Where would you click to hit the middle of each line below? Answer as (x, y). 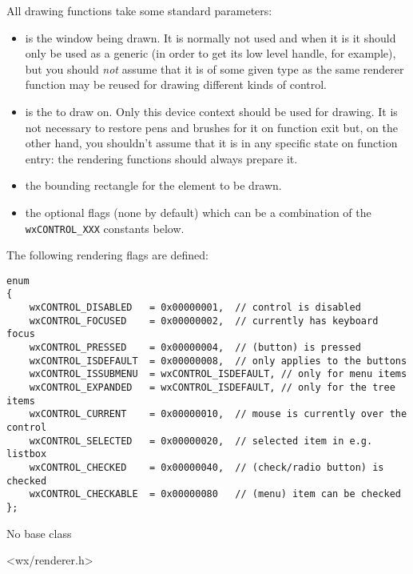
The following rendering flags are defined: (107, 255)
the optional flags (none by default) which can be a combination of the (198, 212)
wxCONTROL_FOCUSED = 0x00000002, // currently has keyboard (204, 321)
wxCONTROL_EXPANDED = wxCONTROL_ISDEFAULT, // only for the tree (212, 388)
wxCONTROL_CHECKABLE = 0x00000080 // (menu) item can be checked (215, 494)
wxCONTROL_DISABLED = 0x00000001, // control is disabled (195, 308)
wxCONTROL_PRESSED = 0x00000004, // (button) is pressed (195, 348)
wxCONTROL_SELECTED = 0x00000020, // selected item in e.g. (201, 441)
